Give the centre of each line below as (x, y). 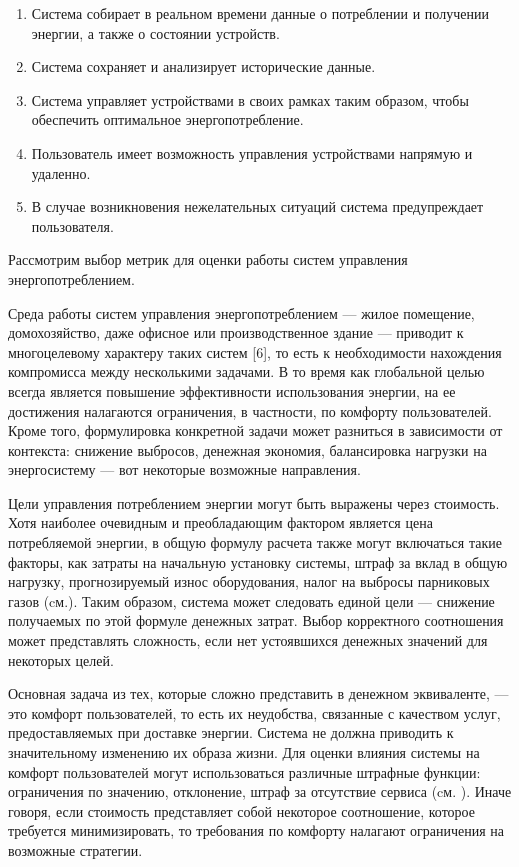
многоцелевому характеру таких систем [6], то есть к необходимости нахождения (255, 351)
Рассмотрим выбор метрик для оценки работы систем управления (208, 259)
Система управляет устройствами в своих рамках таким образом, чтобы (250, 99)
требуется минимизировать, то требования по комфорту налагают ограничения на (256, 830)
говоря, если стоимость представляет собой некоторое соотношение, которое (241, 810)
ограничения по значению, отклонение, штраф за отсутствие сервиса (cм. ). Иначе (260, 791)
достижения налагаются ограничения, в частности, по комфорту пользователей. (250, 410)
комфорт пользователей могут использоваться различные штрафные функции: (244, 771)
